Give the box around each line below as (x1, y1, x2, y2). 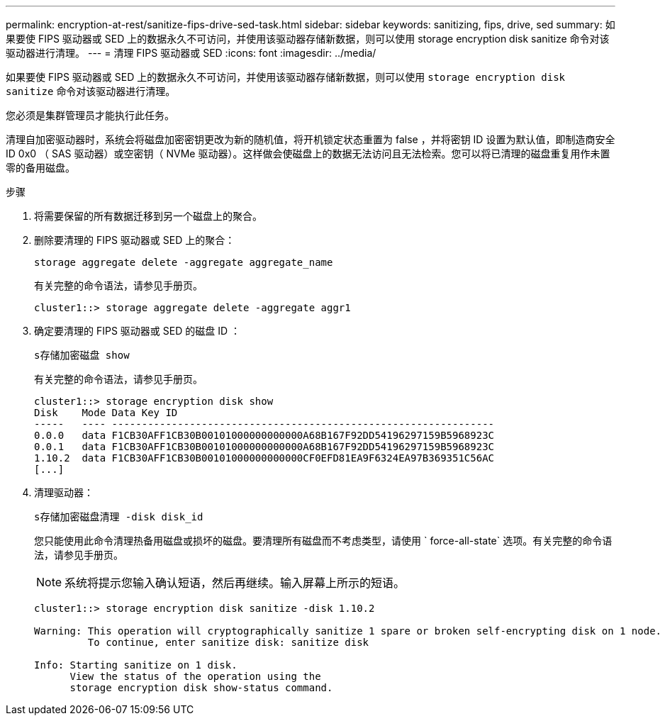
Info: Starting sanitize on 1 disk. (34, 659, 238, 671)
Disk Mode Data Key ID (34, 407, 178, 418)
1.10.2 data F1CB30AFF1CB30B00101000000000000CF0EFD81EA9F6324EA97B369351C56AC (34, 452, 495, 464)
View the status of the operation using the (69, 671, 321, 682)
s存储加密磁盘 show (34, 350, 130, 361)
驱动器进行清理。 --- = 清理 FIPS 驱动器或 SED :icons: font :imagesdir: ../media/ (6, 47, 376, 59)
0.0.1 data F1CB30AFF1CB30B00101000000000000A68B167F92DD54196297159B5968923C (34, 441, 495, 452)
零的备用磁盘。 (6, 162, 75, 174)
